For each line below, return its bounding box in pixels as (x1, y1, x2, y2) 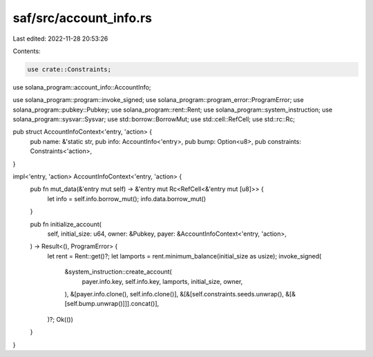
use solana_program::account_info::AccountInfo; (12, 83, 151, 91)
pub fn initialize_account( (30, 220, 102, 228)
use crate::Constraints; (27, 65, 112, 73)
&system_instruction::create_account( (64, 267, 172, 276)
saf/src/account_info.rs (12, 10, 152, 25)
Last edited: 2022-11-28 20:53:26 (12, 34, 108, 43)
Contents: (12, 47, 41, 55)
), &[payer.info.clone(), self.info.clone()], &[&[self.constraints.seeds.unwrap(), (64, 289, 285, 298)
